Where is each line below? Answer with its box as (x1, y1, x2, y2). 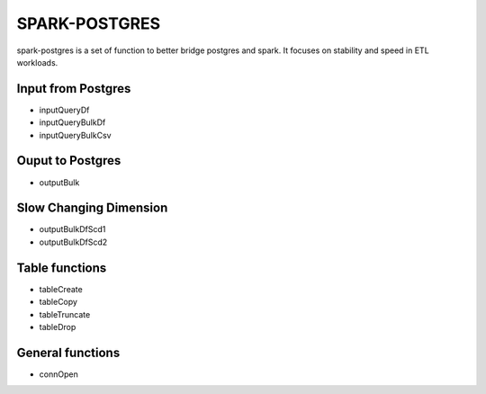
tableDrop (39, 321, 76, 332)
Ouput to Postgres (16, 153, 121, 168)
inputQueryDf (39, 104, 90, 115)
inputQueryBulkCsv (39, 130, 112, 140)
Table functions (16, 260, 107, 275)
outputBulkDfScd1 (39, 224, 106, 235)
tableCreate (39, 283, 83, 294)
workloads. (16, 57, 58, 67)
